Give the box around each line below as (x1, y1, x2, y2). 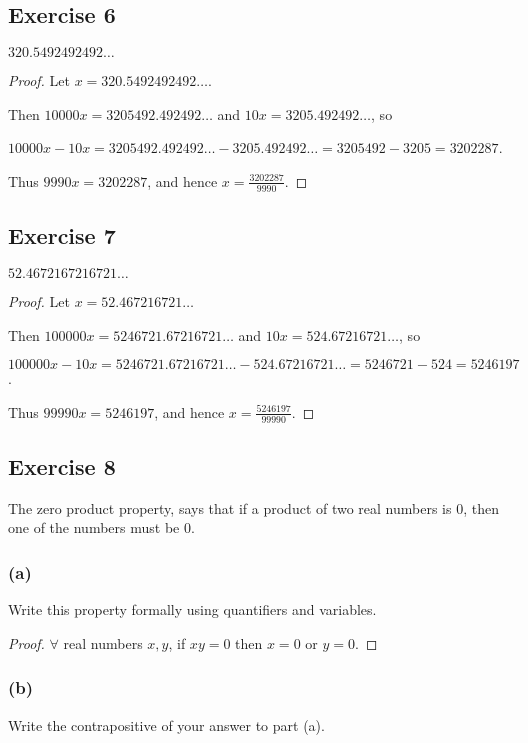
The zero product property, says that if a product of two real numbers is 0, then (8, 497, 499, 518)
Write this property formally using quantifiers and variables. (8, 599, 377, 620)
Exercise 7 (8, 220, 116, 251)
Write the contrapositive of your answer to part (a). (8, 714, 325, 735)
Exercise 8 (8, 451, 116, 482)
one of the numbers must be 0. (8, 517, 195, 538)
